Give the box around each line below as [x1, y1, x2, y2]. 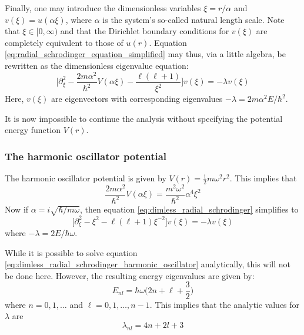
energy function [5, 124, 61, 136]
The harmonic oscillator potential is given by [5, 172, 166, 184]
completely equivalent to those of [5, 36, 123, 48]
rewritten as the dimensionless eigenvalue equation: [5, 59, 189, 71]
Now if [5, 203, 29, 215]
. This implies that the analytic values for [149, 298, 300, 310]
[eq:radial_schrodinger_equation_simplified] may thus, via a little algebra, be [5, 48, 286, 60]
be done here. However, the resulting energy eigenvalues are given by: [5, 269, 255, 281]
